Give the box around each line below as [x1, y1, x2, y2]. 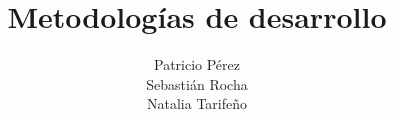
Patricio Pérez [153, 54, 241, 75]
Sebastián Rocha [146, 73, 248, 94]
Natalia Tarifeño [146, 93, 247, 114]
